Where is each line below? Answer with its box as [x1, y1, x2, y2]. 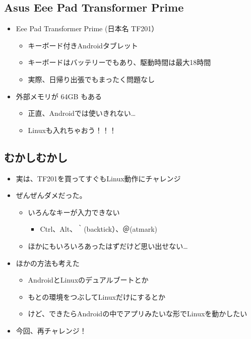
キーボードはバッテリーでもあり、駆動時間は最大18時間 [28, 57, 211, 67]
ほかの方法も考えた [16, 257, 80, 268]
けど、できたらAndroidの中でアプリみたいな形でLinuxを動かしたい [28, 308, 247, 319]
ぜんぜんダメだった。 [16, 190, 87, 200]
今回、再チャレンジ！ [16, 325, 87, 335]
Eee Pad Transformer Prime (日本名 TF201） [16, 23, 159, 34]
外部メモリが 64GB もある [16, 91, 102, 101]
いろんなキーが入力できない [28, 207, 120, 217]
